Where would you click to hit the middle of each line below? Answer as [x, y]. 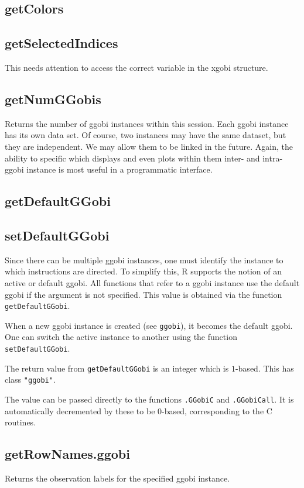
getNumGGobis [53, 99]
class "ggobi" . [30, 379]
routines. [21, 422]
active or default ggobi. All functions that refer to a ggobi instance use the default [152, 282]
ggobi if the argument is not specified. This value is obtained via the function [144, 294]
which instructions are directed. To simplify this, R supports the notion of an [143, 271]
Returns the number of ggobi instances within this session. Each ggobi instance [147, 123]
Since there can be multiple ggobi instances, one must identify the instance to [144, 260]
